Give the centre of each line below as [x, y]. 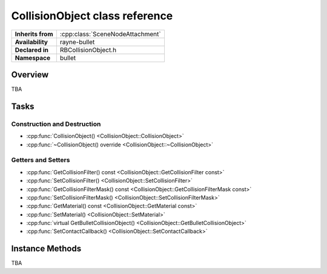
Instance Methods [46, 249]
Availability [31, 42]
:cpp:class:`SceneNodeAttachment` [110, 34]
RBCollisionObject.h [88, 50]
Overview [30, 75]
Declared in [31, 50]
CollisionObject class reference [92, 16]
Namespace [33, 57]
